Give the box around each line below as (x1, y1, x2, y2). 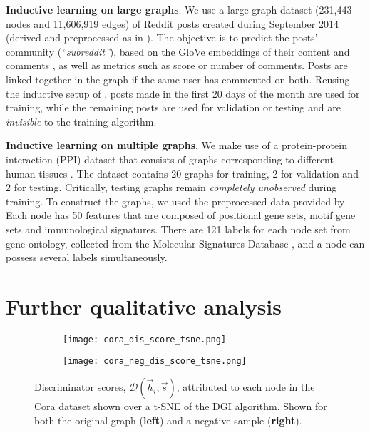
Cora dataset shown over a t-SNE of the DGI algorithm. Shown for (34, 399, 327, 414)
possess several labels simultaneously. (6, 250, 168, 265)
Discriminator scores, (34, 379, 126, 394)
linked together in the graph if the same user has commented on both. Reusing (6, 71, 350, 86)
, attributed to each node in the (176, 379, 315, 394)
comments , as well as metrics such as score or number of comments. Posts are (6, 58, 348, 73)
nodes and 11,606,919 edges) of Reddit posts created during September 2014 (6, 16, 339, 31)
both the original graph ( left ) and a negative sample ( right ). (34, 412, 302, 427)
